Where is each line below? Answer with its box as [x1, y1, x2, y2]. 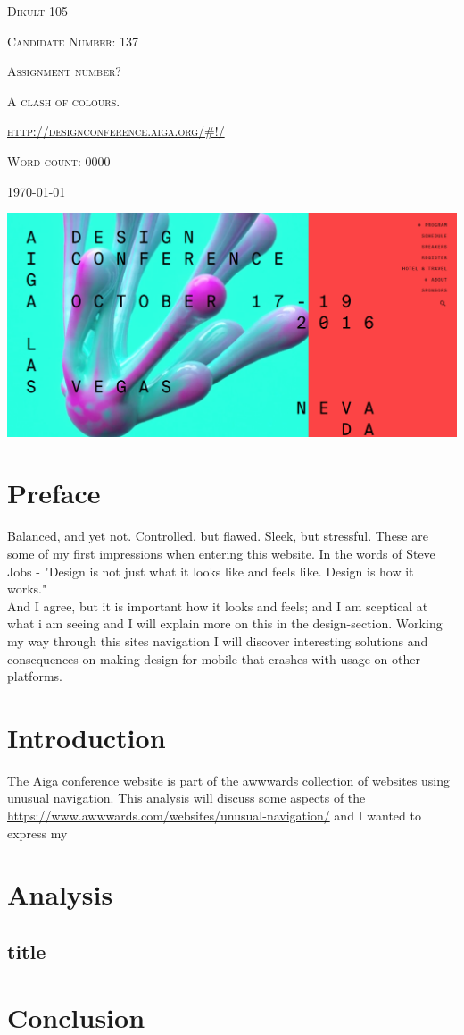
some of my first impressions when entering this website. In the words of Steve [7, 543, 435, 562]
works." [7, 579, 47, 598]
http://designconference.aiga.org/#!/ [7, 122, 225, 140]
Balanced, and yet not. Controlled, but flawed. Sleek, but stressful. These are [7, 526, 428, 545]
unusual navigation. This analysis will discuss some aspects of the [7, 788, 366, 807]
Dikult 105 [7, 2, 68, 20]
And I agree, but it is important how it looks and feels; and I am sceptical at [7, 596, 428, 615]
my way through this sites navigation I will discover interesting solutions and [7, 631, 428, 650]
